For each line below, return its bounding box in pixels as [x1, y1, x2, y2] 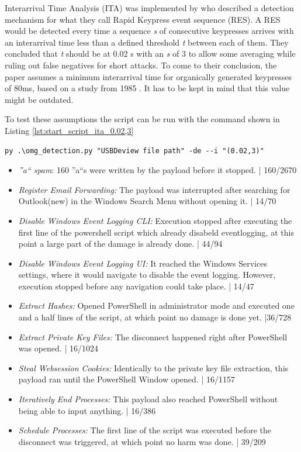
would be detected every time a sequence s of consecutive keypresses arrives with [5, 25, 294, 37]
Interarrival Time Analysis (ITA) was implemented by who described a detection [5, 2, 294, 13]
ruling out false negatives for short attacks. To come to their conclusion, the [5, 58, 277, 71]
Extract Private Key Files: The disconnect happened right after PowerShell [18, 330, 288, 343]
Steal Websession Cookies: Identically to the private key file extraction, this [18, 361, 289, 374]
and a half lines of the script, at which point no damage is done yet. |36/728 [18, 311, 292, 323]
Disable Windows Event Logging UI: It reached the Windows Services [18, 257, 267, 269]
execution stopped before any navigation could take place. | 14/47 [18, 280, 254, 292]
